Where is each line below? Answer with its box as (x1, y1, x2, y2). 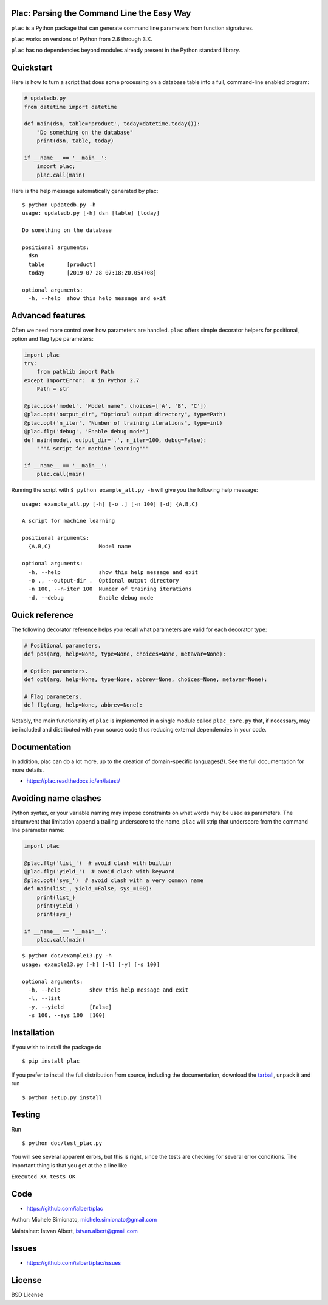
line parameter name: (11, 827, 65, 834)
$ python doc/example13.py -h (22, 953, 112, 959)
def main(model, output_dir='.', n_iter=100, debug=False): (24, 436, 207, 444)
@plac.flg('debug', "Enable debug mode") (24, 428, 149, 435)
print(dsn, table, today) (36, 138, 114, 144)
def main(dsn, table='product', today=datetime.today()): (24, 121, 200, 127)
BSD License (11, 1291, 44, 1298)
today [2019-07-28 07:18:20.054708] (28, 270, 157, 276)
